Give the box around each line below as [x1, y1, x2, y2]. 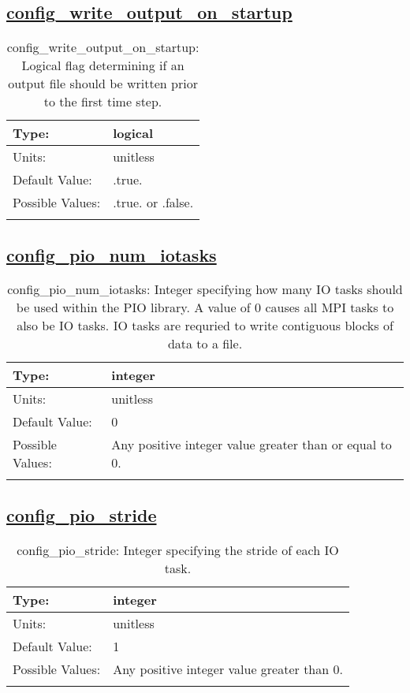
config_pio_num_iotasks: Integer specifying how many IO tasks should [7, 280, 403, 299]
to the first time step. [43, 92, 162, 111]
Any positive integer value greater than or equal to [111, 435, 392, 454]
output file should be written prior [8, 74, 198, 93]
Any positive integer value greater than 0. [113, 659, 343, 678]
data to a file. [167, 334, 243, 353]
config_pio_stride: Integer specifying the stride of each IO [17, 540, 339, 559]
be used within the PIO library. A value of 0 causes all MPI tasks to [16, 298, 394, 317]
